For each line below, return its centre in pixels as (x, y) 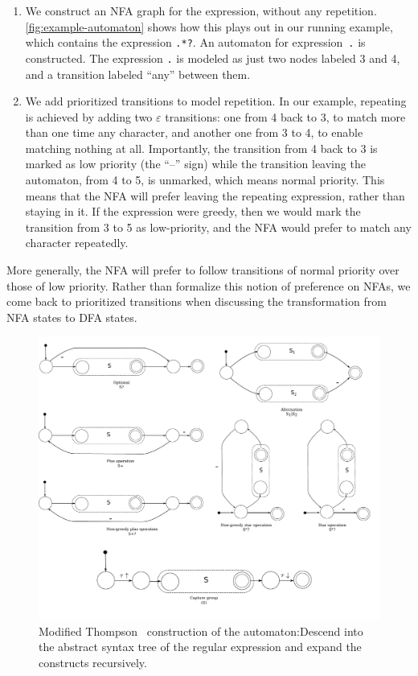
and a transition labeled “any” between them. (138, 74)
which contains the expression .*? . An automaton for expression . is (195, 42)
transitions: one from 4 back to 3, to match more (285, 116)
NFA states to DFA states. (72, 317)
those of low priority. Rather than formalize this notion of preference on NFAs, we (209, 285)
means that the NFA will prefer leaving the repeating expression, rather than (215, 195)
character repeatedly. (77, 243)
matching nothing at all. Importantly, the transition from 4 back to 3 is (201, 148)
